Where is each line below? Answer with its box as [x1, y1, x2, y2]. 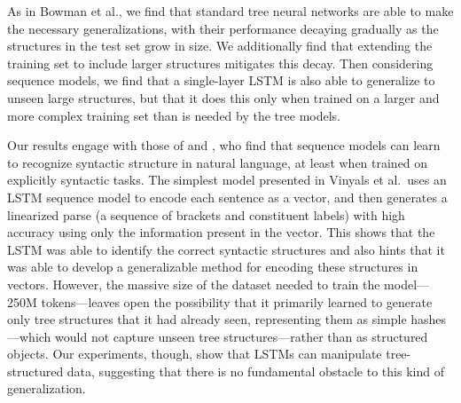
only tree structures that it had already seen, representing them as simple [7, 310, 407, 328]
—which [7, 327, 51, 345]
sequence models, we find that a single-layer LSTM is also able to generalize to [7, 71, 435, 90]
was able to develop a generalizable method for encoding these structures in [7, 257, 418, 276]
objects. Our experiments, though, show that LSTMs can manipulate [7, 344, 382, 363]
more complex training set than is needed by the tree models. [7, 106, 340, 124]
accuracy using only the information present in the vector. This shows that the [7, 223, 435, 241]
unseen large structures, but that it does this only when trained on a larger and [7, 88, 440, 107]
